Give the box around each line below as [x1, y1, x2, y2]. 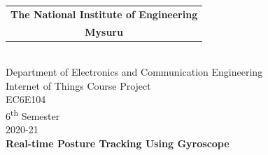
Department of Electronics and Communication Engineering [6, 65, 263, 79]
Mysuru [85, 24, 123, 39]
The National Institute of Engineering [10, 6, 198, 21]
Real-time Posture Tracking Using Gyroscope [6, 135, 230, 150]
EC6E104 [6, 92, 46, 107]
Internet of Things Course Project [6, 78, 151, 93]
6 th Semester [6, 107, 60, 123]
